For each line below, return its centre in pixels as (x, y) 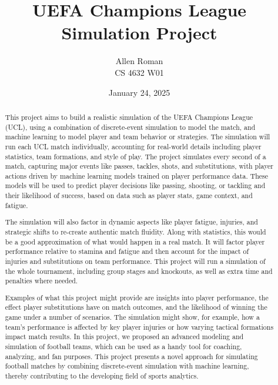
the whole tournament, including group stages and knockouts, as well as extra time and (139, 271)
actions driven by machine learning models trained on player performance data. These (137, 175)
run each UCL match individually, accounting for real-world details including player (133, 146)
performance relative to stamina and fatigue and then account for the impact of (127, 251)
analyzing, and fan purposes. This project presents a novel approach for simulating (131, 356)
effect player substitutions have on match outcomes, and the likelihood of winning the (136, 307)
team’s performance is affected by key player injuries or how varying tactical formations (139, 327)
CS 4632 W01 (139, 72)
